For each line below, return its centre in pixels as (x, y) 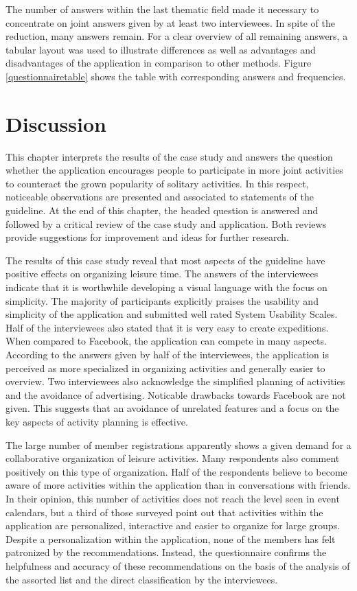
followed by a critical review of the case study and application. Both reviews (166, 223)
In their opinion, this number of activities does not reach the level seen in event (173, 498)
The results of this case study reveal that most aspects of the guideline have (165, 260)
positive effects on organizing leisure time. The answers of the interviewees (162, 274)
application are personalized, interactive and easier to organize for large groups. (173, 525)
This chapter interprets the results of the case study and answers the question (169, 156)
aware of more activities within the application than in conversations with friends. (178, 485)
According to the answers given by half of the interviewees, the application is (167, 354)
